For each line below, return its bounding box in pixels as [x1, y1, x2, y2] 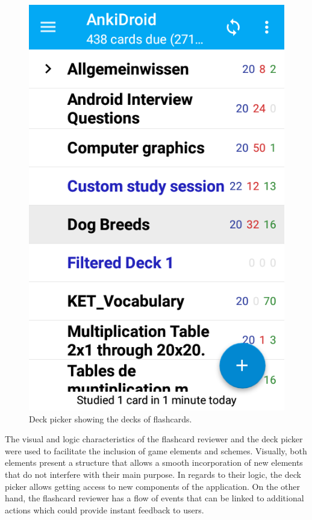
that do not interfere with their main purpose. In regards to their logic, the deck [5, 468, 302, 481]
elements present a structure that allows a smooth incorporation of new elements [5, 456, 303, 469]
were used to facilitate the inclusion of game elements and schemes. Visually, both [5, 444, 307, 457]
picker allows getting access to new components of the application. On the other [5, 480, 300, 492]
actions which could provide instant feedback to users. [5, 503, 204, 516]
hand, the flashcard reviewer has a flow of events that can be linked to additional [5, 492, 304, 504]
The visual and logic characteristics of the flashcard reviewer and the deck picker [5, 433, 303, 445]
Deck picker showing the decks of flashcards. [29, 412, 192, 425]
